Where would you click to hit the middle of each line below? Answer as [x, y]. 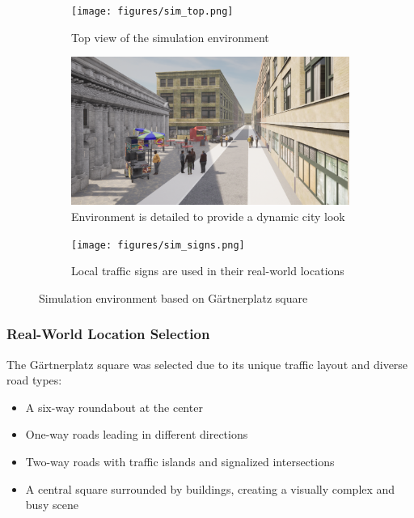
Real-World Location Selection [108, 334]
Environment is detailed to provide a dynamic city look [208, 216]
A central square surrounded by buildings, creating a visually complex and [210, 488]
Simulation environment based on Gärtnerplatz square [173, 297]
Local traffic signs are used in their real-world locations [208, 271]
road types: [34, 380]
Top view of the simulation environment [170, 37]
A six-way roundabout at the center [114, 407]
